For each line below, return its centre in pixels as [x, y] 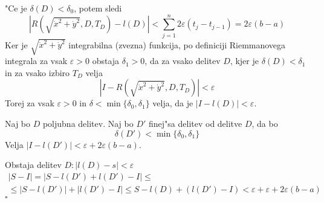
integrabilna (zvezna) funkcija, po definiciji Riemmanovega [177, 44]
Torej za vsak [30, 103]
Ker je [16, 44]
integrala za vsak [36, 61]
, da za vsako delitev [183, 61]
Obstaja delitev [33, 165]
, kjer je [244, 61]
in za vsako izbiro [37, 72]
